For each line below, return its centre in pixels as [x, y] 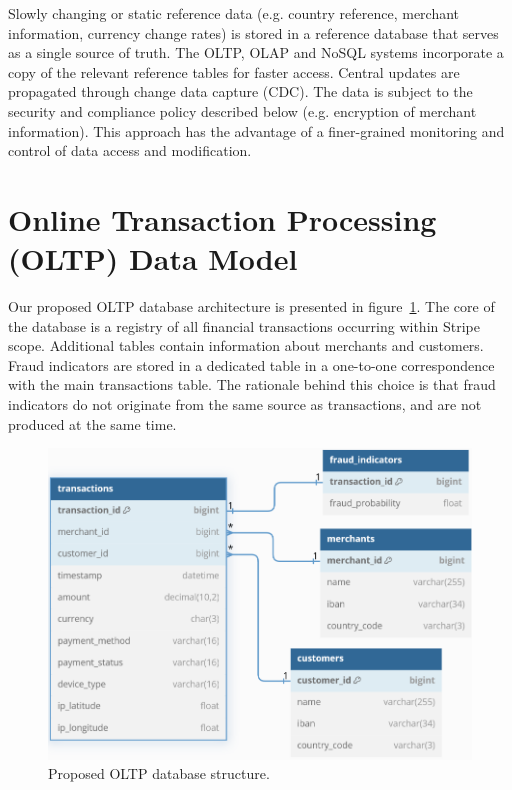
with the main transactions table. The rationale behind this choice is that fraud [252, 384]
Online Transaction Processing [222, 218]
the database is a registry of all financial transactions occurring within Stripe [244, 325]
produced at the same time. [92, 423]
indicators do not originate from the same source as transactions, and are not [245, 404]
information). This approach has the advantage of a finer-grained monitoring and [256, 130]
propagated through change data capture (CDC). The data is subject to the [240, 91]
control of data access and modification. [130, 150]
